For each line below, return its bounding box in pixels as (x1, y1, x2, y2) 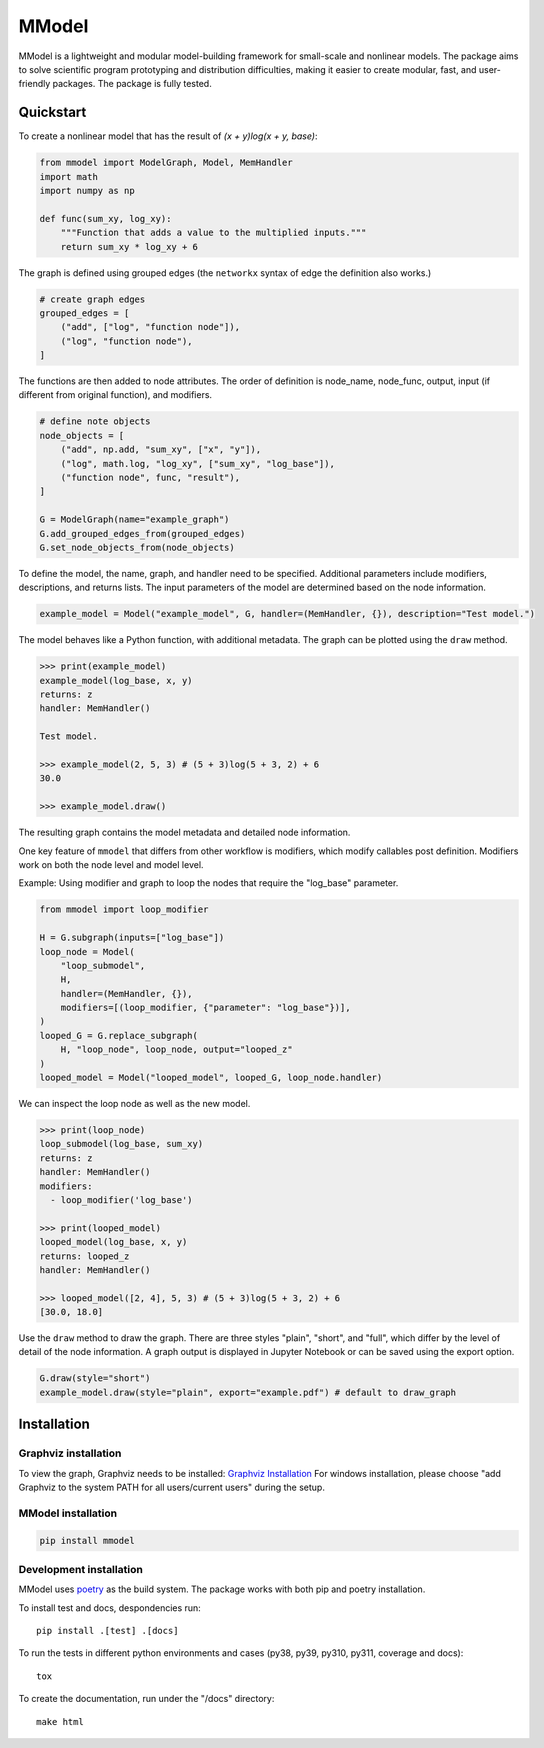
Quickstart (18, 104, 87, 121)
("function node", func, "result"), (60, 472, 240, 484)
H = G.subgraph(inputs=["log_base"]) (39, 932, 225, 944)
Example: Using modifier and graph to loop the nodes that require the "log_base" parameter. (18, 877, 399, 889)
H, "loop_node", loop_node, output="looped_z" (60, 1044, 294, 1055)
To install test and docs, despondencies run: (18, 1601, 202, 1614)
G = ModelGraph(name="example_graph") (39, 514, 230, 525)
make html (36, 1716, 84, 1727)
